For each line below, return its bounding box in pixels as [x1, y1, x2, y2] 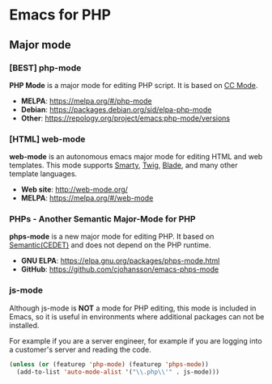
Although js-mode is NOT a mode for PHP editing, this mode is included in [9, 303, 257, 313]
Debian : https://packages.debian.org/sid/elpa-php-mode [20, 104, 212, 114]
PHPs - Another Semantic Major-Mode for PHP [9, 213, 197, 225]
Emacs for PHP [9, 6, 112, 24]
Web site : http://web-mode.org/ [20, 184, 129, 195]
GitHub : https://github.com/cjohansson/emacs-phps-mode [20, 264, 219, 274]
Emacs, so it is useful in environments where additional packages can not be [9, 311, 265, 321]
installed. [9, 320, 40, 330]
